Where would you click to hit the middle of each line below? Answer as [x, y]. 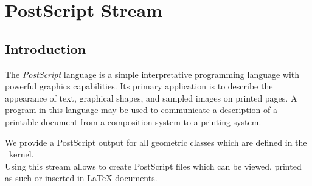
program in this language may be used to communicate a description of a [141, 110]
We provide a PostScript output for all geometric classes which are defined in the [156, 142]
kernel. [21, 154]
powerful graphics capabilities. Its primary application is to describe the [139, 86]
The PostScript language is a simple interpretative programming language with [152, 74]
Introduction [46, 48]
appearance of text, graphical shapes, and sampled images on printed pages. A [151, 98]
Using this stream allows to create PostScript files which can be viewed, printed [153, 166]
